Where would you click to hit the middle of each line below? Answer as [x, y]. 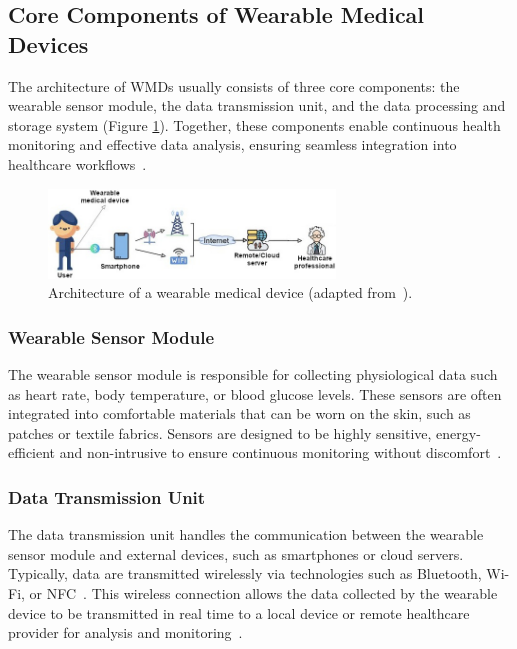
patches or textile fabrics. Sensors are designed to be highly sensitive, [220, 432]
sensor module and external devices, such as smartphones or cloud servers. [236, 553]
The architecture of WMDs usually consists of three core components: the [234, 85]
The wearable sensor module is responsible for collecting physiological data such [253, 373]
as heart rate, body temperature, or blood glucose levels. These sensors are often [255, 393]
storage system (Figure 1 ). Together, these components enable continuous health [254, 124]
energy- [458, 432]
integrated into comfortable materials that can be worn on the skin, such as [239, 413]
